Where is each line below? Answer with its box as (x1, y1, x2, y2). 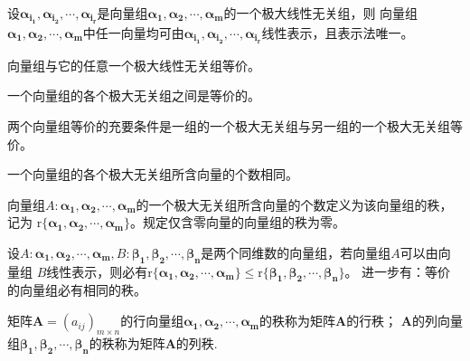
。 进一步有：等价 (344, 261, 451, 280)
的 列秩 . (175, 333, 218, 352)
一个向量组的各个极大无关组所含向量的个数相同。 (7, 165, 298, 184)
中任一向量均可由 (82, 23, 184, 42)
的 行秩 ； (346, 311, 398, 330)
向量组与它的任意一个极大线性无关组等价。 (7, 55, 260, 74)
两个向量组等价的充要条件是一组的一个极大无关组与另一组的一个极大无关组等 (7, 116, 463, 135)
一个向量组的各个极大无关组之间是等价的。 (7, 86, 260, 105)
